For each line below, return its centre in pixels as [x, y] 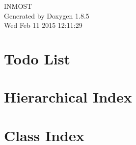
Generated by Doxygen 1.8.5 [47, 15]
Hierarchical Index [68, 97]
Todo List [37, 58]
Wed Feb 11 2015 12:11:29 [43, 25]
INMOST [18, 6]
